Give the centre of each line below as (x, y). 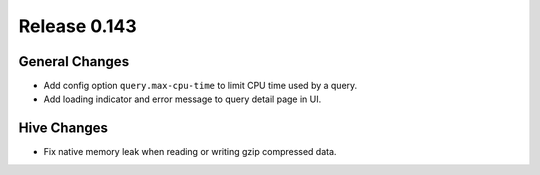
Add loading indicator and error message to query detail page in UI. (182, 99)
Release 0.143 (77, 26)
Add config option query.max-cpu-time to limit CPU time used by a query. (200, 86)
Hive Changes (63, 128)
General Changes (74, 61)
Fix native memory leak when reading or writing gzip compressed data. (190, 152)
